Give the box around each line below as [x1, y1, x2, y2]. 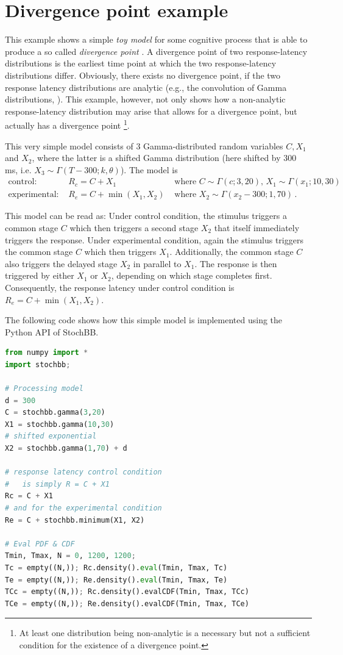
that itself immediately [214, 221, 300, 234]
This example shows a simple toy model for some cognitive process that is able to [5, 33, 308, 46]
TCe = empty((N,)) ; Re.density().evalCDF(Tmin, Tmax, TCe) [5, 599, 249, 608]
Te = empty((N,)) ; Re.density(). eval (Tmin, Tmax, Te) [5, 575, 228, 584]
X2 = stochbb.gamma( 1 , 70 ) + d [5, 444, 127, 453]
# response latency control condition [5, 468, 162, 477]
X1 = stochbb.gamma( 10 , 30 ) [5, 420, 115, 429]
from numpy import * [5, 348, 88, 357]
